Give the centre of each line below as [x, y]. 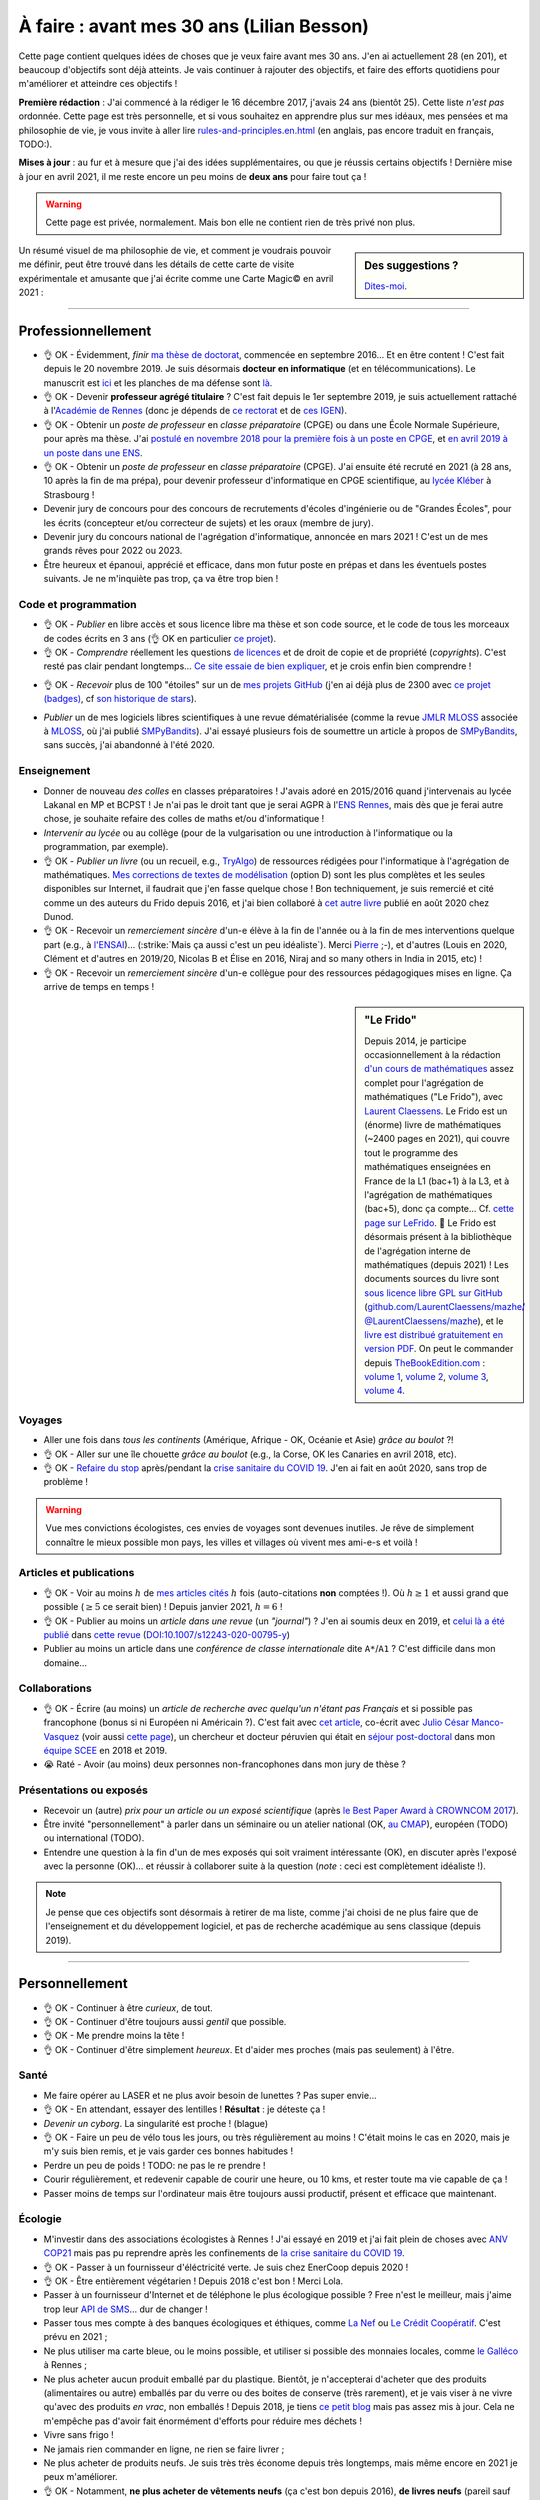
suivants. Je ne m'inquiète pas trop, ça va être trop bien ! [161, 579]
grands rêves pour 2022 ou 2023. [113, 551]
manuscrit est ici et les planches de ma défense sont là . [158, 382]
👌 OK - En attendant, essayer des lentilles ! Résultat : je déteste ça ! [184, 2109]
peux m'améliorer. [81, 2477]
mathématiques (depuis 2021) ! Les [436, 1264]
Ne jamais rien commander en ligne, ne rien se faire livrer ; [164, 2449]
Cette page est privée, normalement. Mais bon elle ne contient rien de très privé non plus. [230, 222]
